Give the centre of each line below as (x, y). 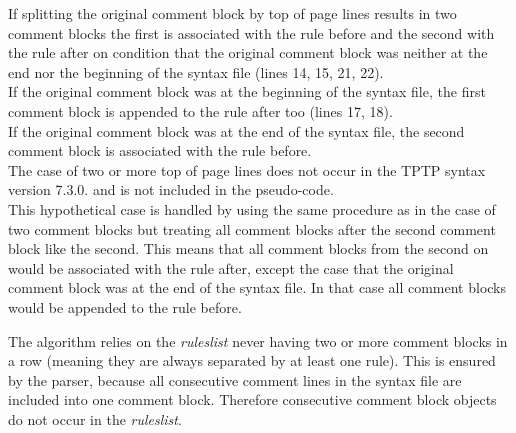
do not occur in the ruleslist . (95, 418)
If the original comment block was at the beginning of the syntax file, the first (247, 91)
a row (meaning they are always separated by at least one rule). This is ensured (252, 360)
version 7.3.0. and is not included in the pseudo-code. (171, 189)
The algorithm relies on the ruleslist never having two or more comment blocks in (258, 340)
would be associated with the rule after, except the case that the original (231, 267)
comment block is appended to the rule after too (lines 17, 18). (200, 110)
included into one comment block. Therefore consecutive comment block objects (252, 399)
